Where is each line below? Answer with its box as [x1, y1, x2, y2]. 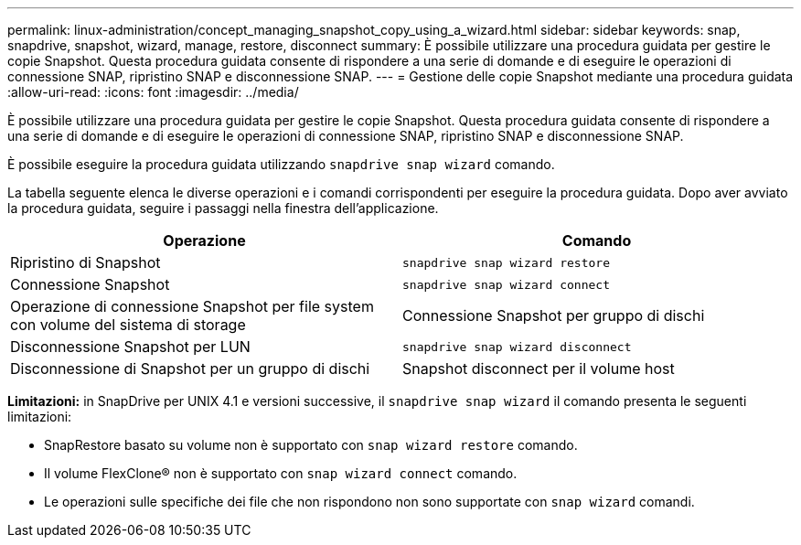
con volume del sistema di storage [10, 315, 246, 334]
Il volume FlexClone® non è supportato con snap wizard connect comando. [44, 465, 518, 481]
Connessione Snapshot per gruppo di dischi [402, 306, 705, 325]
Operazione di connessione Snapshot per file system [10, 297, 374, 315]
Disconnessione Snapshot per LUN [10, 337, 251, 356]
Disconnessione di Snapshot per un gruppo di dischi [10, 359, 370, 378]
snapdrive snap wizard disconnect [402, 339, 632, 354]
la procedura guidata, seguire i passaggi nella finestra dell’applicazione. [7, 200, 439, 216]
